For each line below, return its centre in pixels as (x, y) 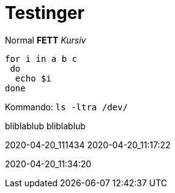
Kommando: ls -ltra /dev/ (66, 107)
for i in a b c (41, 59)
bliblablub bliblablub (45, 126)
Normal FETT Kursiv (46, 40)
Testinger (45, 13)
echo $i (33, 78)
